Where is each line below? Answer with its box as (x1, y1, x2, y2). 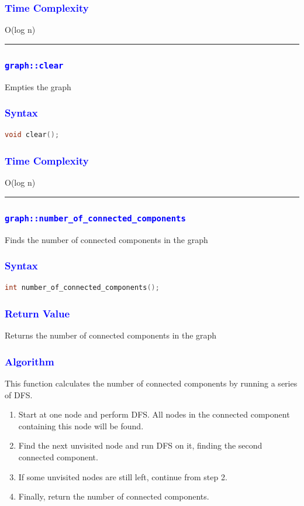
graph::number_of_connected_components (5, 213, 186, 223)
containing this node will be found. (18, 419, 144, 432)
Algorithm (5, 354, 54, 368)
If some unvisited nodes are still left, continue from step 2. (18, 470, 227, 483)
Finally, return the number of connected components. (18, 490, 209, 502)
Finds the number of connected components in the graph (5, 233, 208, 245)
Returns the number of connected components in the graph (5, 329, 217, 341)
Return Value (5, 306, 70, 320)
